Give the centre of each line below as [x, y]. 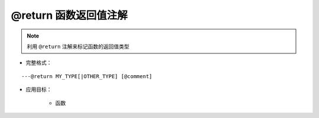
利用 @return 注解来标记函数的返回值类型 [78, 46]
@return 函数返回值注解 [69, 15]
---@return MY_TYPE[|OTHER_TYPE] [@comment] [87, 76]
